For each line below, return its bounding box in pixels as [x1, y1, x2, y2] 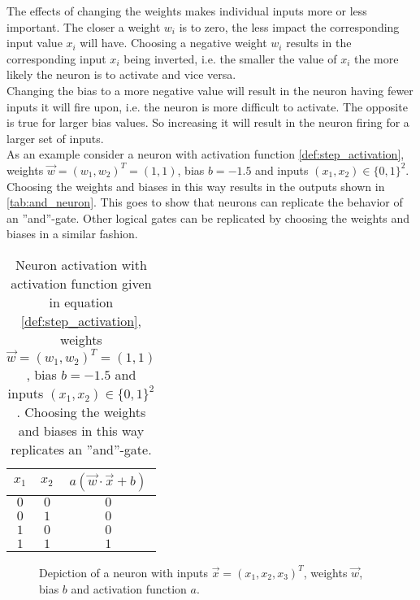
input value [6, 34, 63, 51]
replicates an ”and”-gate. [11, 439, 152, 459]
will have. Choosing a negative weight [80, 34, 267, 51]
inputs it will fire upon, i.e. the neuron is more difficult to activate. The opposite [6, 98, 408, 115]
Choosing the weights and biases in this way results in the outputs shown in [6, 177, 385, 194]
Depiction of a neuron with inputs [39, 563, 209, 580]
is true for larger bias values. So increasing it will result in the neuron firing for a [6, 114, 409, 131]
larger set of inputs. [6, 129, 104, 146]
